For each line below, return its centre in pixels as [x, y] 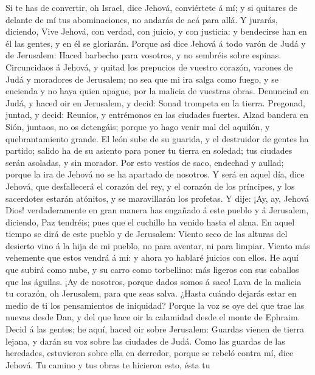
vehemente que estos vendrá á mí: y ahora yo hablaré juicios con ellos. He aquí [152, 257]
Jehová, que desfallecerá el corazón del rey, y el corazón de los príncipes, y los [150, 186]
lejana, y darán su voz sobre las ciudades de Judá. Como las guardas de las [145, 341]
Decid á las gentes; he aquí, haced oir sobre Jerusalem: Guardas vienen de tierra [155, 329]
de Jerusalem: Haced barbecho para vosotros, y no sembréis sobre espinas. [144, 55]
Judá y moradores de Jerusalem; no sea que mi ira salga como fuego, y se [142, 79]
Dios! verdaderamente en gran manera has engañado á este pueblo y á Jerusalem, [157, 210]
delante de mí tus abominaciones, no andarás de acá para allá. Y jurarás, [142, 19]
